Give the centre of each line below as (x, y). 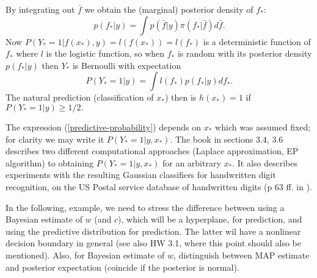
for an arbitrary (191, 162)
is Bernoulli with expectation (127, 65)
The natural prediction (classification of (80, 97)
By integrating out (40, 9)
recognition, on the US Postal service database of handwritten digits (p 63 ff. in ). (159, 186)
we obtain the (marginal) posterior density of (169, 9)
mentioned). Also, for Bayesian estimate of (85, 255)
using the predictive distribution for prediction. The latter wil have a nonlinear (153, 231)
